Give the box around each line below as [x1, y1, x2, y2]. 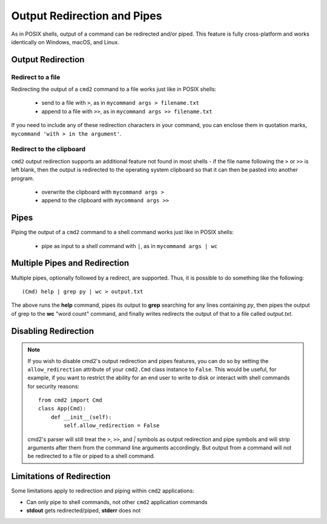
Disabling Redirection [11, 326, 94, 336]
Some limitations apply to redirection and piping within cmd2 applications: [11, 487, 194, 494]
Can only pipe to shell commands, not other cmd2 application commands [26, 498, 208, 505]
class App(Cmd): [38, 405, 87, 412]
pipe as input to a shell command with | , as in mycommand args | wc [41, 242, 218, 249]
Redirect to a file [11, 73, 61, 81]
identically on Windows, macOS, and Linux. [11, 38, 119, 45]
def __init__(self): [50, 413, 112, 421]
